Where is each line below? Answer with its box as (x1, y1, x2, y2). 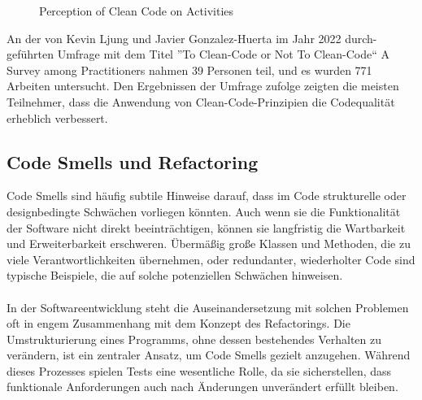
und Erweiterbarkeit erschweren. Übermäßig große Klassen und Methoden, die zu (7, 235, 411, 252)
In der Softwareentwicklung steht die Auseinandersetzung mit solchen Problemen (7, 298, 409, 315)
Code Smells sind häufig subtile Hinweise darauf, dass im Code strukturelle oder (7, 187, 407, 204)
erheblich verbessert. (7, 109, 108, 126)
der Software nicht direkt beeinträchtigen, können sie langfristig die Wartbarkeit (7, 219, 406, 236)
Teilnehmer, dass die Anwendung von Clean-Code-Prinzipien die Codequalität (7, 93, 395, 110)
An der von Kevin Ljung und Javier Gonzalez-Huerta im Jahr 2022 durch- (7, 29, 377, 46)
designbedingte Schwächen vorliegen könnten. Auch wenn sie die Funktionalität (7, 202, 401, 220)
